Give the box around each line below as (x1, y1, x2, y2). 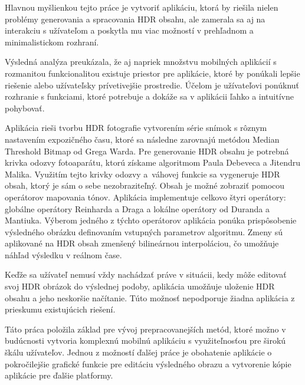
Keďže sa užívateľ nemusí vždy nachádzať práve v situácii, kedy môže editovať (5, 268, 287, 281)
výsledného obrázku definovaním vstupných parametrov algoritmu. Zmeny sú (5, 225, 283, 238)
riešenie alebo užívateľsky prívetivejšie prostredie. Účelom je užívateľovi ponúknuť (5, 78, 300, 91)
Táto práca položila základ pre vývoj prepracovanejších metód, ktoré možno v (5, 323, 286, 335)
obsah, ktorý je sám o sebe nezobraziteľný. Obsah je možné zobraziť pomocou (5, 179, 285, 192)
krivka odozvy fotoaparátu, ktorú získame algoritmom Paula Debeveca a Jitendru (5, 156, 301, 169)
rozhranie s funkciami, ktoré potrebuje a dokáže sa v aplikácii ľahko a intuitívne (5, 90, 294, 103)
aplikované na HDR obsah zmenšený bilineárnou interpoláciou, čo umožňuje (5, 237, 279, 249)
